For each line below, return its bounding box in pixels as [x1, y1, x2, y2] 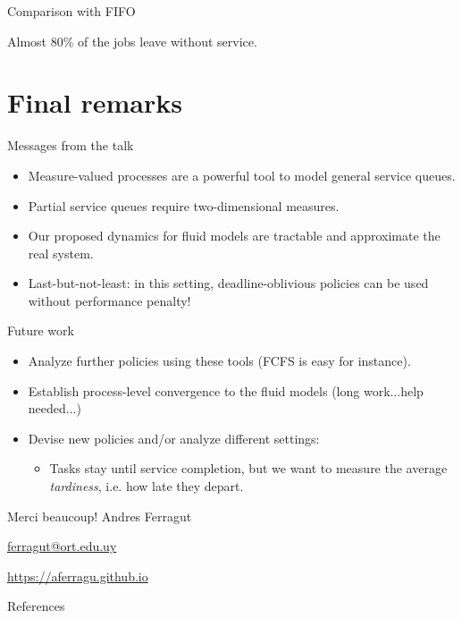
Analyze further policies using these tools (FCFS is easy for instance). [28, 351, 411, 370]
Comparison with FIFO [7, 2, 136, 20]
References [7, 597, 65, 615]
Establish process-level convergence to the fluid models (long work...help [28, 381, 424, 400]
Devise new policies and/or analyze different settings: [28, 428, 320, 447]
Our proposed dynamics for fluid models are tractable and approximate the [28, 226, 441, 245]
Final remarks [7, 84, 182, 121]
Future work [7, 321, 74, 340]
